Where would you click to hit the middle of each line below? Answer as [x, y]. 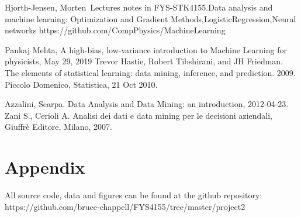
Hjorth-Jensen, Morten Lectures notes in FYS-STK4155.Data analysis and [139, 7]
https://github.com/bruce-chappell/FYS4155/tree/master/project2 [125, 206]
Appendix [45, 167]
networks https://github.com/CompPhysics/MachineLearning [115, 30]
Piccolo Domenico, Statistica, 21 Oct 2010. [81, 84]
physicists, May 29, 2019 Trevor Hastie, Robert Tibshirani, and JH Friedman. [144, 61]
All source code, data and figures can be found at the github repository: [134, 195]
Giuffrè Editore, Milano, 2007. [58, 127]
